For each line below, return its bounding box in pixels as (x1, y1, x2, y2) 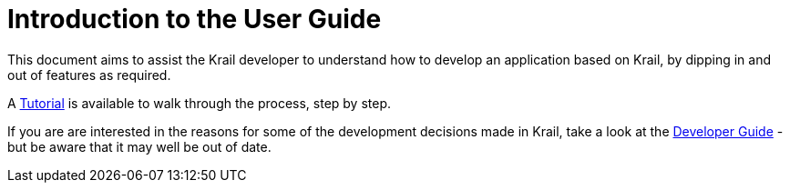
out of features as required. (7, 66, 171, 83)
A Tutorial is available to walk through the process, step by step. (7, 95, 392, 111)
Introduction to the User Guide (7, 4, 382, 35)
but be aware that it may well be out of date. (7, 138, 272, 155)
